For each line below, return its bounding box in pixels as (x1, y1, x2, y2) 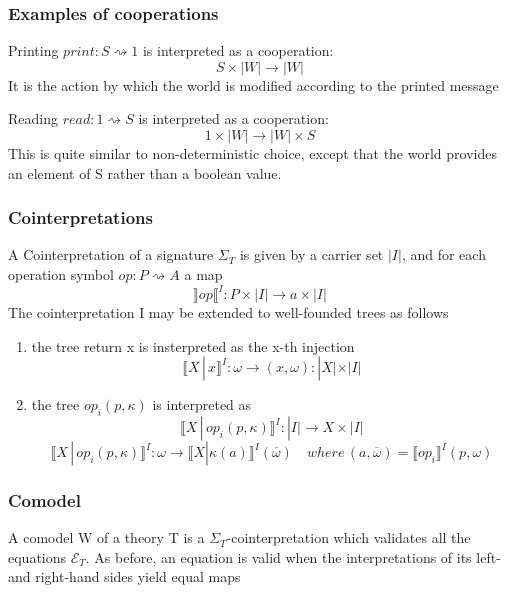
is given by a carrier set (239, 244, 384, 265)
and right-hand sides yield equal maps (8, 566, 241, 587)
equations (8, 546, 67, 567)
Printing (8, 40, 59, 61)
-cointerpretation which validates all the (226, 527, 471, 548)
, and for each (401, 244, 486, 265)
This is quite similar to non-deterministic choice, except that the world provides (8, 143, 497, 163)
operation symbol (8, 264, 114, 284)
